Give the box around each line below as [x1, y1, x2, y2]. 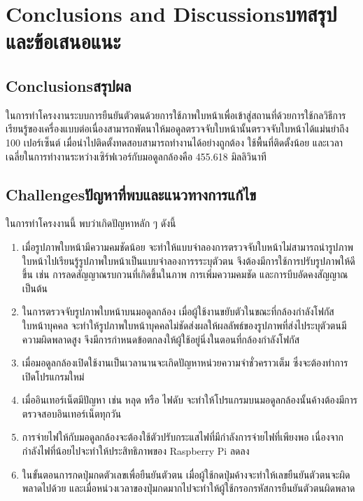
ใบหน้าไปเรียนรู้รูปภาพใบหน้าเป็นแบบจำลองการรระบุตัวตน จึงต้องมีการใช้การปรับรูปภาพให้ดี [22, 253, 355, 268]
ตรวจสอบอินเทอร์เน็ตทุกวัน [22, 406, 122, 420]
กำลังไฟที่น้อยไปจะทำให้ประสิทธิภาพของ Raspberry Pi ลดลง [22, 444, 250, 458]
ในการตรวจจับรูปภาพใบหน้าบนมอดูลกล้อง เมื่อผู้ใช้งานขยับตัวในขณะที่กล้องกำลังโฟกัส [22, 304, 334, 319]
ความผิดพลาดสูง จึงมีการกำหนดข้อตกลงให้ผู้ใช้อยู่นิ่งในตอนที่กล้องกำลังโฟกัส [22, 331, 300, 346]
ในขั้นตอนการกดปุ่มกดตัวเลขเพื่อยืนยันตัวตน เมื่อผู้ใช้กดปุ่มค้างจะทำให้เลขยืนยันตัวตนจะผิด [22, 467, 350, 481]
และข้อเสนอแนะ [6, 27, 121, 55]
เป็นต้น [22, 280, 48, 295]
